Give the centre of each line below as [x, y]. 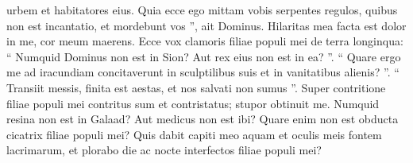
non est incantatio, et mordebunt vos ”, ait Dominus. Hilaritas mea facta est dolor [206, 25]
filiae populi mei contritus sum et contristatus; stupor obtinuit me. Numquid [193, 103]
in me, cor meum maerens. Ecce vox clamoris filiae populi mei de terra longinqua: [205, 41]
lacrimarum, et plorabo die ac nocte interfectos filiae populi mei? [164, 150]
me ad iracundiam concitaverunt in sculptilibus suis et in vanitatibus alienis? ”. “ [203, 72]
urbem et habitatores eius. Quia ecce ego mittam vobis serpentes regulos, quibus [202, 10]
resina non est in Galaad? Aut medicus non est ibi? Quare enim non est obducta [203, 119]
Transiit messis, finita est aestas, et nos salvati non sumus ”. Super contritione [196, 87]
